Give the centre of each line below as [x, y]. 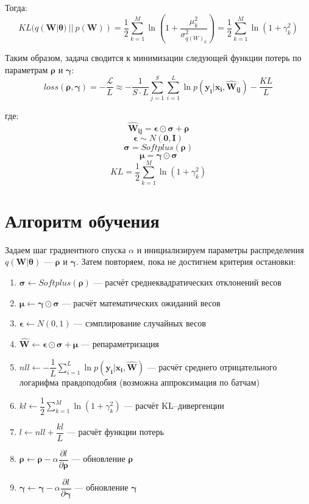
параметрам [27, 69]
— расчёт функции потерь [115, 432]
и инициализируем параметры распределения [220, 249]
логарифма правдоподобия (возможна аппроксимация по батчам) [139, 382]
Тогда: [16, 7]
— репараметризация [120, 343]
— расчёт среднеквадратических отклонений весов [187, 282]
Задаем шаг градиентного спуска [66, 249]
